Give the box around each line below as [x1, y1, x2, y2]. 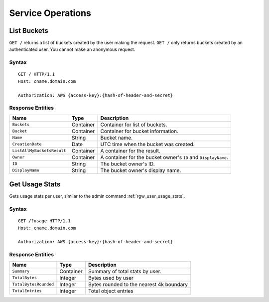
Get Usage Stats [9, 180, 61, 189]
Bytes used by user [88, 274, 134, 281]
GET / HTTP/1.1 [18, 71, 55, 77]
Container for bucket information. [100, 128, 179, 135]
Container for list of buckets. [100, 121, 167, 128]
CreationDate [12, 142, 42, 147]
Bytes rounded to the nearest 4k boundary [88, 281, 188, 288]
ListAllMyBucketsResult [12, 148, 66, 153]
